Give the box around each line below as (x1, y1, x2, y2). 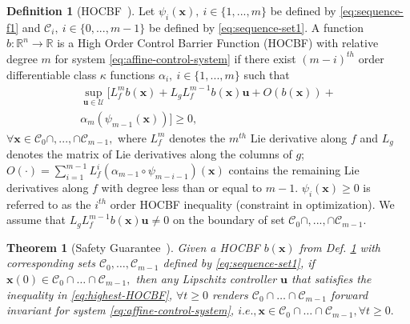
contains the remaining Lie (228, 162, 360, 178)
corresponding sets (6, 254, 95, 271)
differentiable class (6, 66, 97, 82)
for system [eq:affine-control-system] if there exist (54, 50, 296, 66)
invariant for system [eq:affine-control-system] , (6, 302, 235, 318)
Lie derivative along (250, 129, 348, 146)
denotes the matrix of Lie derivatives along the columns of (6, 146, 292, 162)
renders (211, 286, 248, 302)
